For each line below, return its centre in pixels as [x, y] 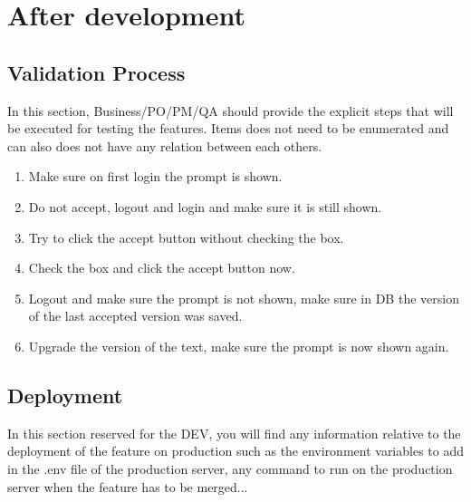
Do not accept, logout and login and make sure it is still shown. [205, 206]
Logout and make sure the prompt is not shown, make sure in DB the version [244, 298]
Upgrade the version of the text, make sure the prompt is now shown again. [239, 346]
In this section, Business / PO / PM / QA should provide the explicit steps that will [231, 110]
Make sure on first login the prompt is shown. [155, 176]
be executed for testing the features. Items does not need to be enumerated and [228, 128]
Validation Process [96, 72]
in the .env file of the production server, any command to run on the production [230, 468]
